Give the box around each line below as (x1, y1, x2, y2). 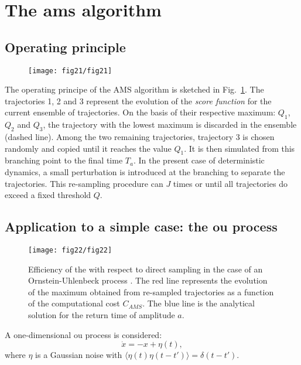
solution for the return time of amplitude (28, 309, 175, 321)
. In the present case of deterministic (133, 154, 265, 166)
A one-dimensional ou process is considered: (5, 328, 162, 340)
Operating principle (5, 37, 126, 56)
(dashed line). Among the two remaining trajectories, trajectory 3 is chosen (5, 131, 275, 143)
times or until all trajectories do (173, 177, 288, 189)
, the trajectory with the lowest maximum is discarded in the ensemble (43, 118, 297, 131)
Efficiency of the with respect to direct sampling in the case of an (28, 262, 263, 275)
